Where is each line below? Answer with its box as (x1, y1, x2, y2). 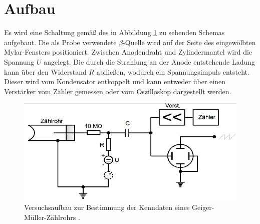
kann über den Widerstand (4, 66, 87, 77)
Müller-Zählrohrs (24, 211, 76, 222)
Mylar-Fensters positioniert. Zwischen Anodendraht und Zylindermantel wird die (4, 47, 252, 57)
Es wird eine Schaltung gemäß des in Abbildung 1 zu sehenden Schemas (4, 27, 225, 38)
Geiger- (192, 202, 214, 212)
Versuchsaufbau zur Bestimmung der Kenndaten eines (24, 202, 190, 212)
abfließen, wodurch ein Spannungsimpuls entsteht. (96, 66, 249, 77)
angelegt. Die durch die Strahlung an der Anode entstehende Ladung (44, 56, 255, 67)
